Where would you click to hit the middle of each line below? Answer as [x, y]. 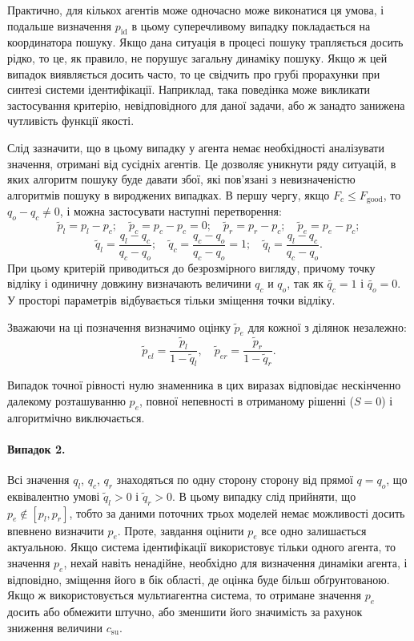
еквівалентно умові [54, 496]
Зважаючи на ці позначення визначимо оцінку [119, 327]
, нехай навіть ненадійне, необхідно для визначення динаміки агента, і [235, 563]
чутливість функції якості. [71, 121]
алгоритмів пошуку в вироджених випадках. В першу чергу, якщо [169, 194]
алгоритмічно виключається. [76, 417]
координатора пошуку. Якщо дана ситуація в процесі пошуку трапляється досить [205, 42]
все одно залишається [314, 530]
